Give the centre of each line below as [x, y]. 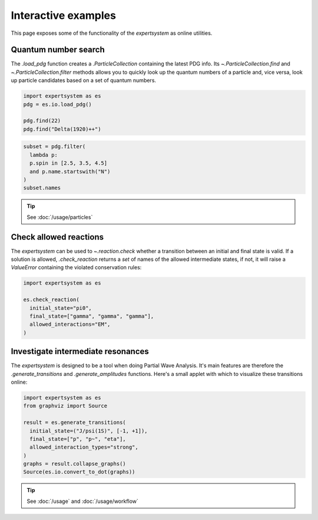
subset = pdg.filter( [54, 147]
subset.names [42, 188]
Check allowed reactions [57, 237]
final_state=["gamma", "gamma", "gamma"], [92, 316]
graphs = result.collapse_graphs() [74, 464]
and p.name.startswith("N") [70, 171]
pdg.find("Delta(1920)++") [62, 129]
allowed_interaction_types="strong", [84, 447]
